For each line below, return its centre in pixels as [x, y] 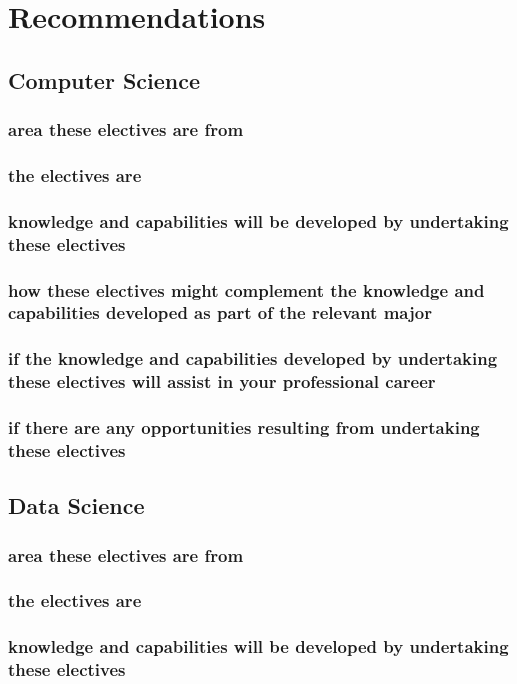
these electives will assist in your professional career [222, 381]
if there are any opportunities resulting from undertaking [244, 427]
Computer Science [104, 79]
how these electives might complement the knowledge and [246, 289]
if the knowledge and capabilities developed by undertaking [253, 358]
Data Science [76, 505]
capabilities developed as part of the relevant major [220, 312]
